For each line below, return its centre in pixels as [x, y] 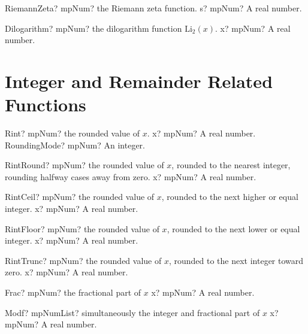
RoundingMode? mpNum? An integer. [75, 145]
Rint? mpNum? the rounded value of [73, 133]
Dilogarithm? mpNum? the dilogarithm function [93, 28]
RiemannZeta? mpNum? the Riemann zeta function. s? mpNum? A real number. [153, 8]
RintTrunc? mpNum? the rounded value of [83, 260]
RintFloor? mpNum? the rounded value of [82, 228]
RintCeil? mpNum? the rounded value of [80, 197]
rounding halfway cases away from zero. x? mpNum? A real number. [131, 176]
